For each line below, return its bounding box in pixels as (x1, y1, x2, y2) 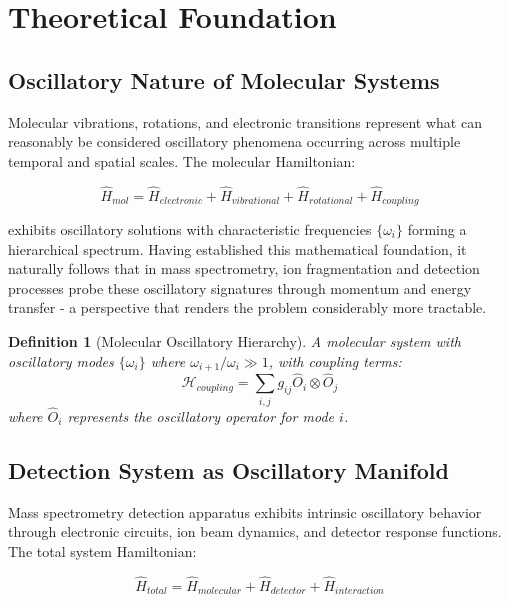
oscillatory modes (8, 350, 114, 371)
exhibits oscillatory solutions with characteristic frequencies (8, 219, 372, 240)
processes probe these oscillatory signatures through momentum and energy (8, 277, 472, 298)
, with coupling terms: (268, 350, 402, 371)
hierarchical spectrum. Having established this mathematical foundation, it (8, 238, 467, 259)
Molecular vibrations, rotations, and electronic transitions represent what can (8, 111, 482, 132)
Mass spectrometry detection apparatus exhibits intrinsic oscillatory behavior (8, 501, 482, 522)
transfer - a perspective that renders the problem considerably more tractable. (8, 297, 487, 318)
